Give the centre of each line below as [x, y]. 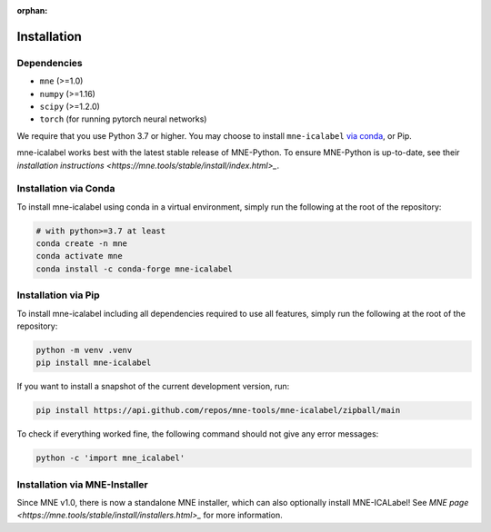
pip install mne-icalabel [94, 363]
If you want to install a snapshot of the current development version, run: [153, 387]
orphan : [32, 10]
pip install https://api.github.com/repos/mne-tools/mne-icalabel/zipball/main [218, 410]
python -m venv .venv [84, 350]
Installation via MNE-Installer [83, 484]
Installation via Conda [66, 189]
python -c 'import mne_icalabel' [110, 458]
